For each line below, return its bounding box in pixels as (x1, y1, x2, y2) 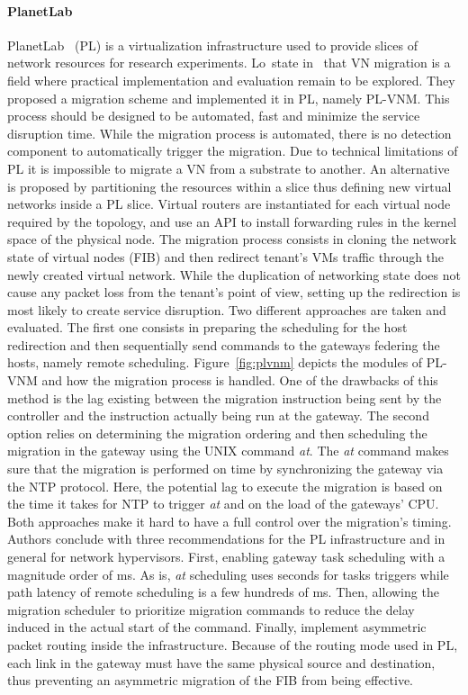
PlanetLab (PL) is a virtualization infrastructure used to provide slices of (7, 35, 418, 54)
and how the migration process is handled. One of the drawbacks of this (41, 371, 438, 390)
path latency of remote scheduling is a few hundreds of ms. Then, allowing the (7, 582, 439, 601)
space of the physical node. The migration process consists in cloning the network (7, 230, 457, 248)
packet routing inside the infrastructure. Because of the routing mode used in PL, (7, 635, 458, 654)
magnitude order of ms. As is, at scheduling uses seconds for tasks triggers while (7, 564, 449, 583)
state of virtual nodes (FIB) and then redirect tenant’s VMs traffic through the (7, 247, 445, 266)
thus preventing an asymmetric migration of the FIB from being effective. (7, 671, 414, 690)
